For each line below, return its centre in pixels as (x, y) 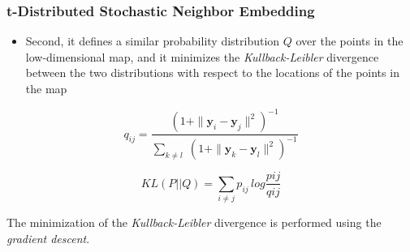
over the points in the (350, 41)
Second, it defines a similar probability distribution (153, 41)
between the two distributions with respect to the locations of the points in (212, 73)
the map (46, 88)
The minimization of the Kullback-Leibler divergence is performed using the (194, 222)
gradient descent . (48, 238)
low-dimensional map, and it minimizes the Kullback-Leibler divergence (202, 56)
